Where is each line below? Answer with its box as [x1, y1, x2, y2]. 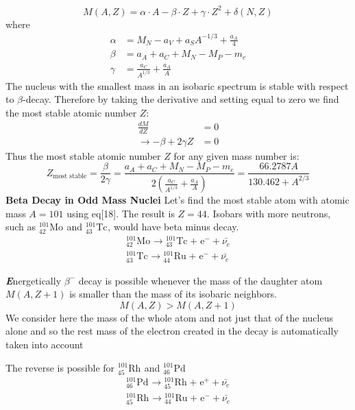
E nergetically [5, 273, 62, 287]
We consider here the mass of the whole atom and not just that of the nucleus [5, 310, 333, 324]
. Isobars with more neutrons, [206, 206, 331, 220]
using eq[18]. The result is [66, 206, 175, 220]
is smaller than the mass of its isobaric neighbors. [69, 287, 277, 301]
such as [5, 219, 36, 234]
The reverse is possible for [5, 360, 115, 374]
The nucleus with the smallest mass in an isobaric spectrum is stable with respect [5, 78, 349, 93]
